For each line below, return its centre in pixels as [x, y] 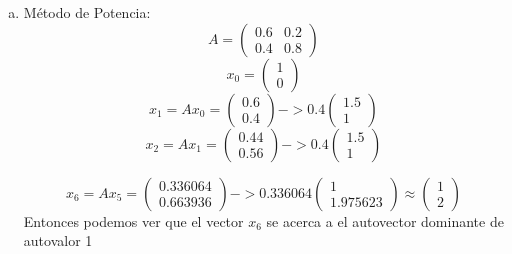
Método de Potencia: [87, 12]
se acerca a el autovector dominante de [385, 220]
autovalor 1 [58, 240]
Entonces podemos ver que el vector [133, 220]
